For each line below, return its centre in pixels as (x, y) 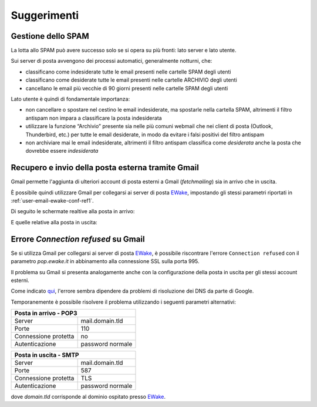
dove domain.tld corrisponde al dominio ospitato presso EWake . (88, 397)
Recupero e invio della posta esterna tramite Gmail (105, 168)
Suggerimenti (45, 15)
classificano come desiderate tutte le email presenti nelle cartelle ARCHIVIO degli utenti (131, 80)
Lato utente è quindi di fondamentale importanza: (70, 99)
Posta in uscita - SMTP (47, 355)
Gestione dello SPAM (50, 36)
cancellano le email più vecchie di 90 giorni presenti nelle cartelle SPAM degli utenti (127, 88)
